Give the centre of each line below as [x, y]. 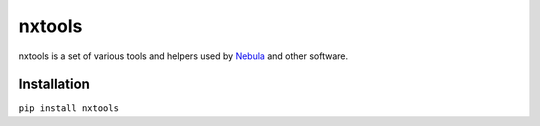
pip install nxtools [69, 108]
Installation [54, 84]
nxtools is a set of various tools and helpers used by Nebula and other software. [183, 56]
